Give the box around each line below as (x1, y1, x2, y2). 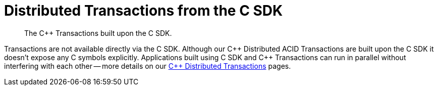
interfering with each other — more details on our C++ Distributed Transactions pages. (4, 61, 291, 70)
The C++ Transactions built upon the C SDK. (24, 28, 172, 37)
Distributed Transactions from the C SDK (4, 2, 283, 19)
